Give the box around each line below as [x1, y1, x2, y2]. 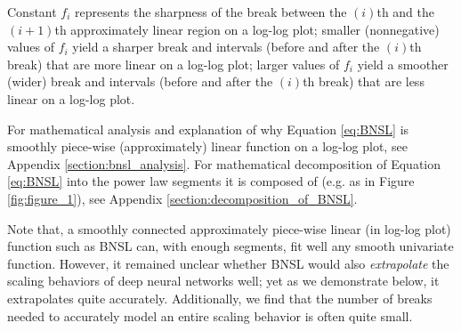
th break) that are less [303, 72, 425, 91]
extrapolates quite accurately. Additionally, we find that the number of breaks [7, 288, 433, 307]
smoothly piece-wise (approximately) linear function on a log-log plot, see [7, 137, 408, 156]
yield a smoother [357, 54, 449, 73]
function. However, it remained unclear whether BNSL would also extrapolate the [7, 254, 449, 272]
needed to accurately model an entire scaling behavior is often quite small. [7, 306, 413, 325]
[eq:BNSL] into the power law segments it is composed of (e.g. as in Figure [7, 172, 415, 190]
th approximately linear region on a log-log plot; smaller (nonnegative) [54, 20, 440, 38]
